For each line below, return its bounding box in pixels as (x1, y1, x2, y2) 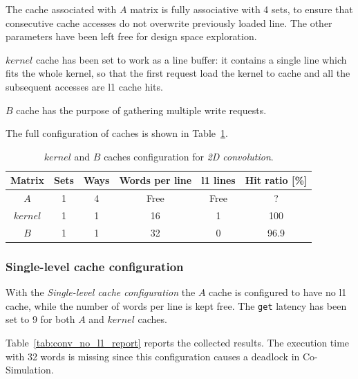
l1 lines (201, 173, 236, 187)
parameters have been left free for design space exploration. (6, 29, 257, 44)
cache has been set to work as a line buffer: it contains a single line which (35, 52, 347, 66)
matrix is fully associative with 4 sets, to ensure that (130, 2, 353, 16)
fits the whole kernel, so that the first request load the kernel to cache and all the (6, 66, 350, 80)
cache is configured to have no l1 (209, 285, 347, 299)
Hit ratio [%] (245, 173, 308, 187)
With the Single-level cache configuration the (6, 285, 196, 299)
